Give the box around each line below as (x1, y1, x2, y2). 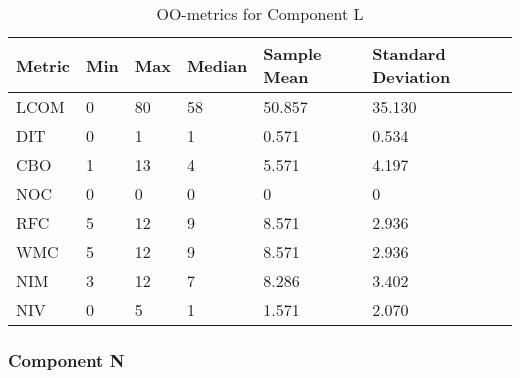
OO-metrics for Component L (156, 2, 364, 25)
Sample (263, 42, 322, 65)
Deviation (372, 65, 451, 88)
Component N (8, 347, 125, 372)
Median (186, 53, 248, 77)
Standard (372, 42, 446, 65)
